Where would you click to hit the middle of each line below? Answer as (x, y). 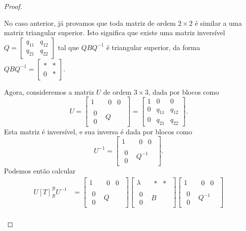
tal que (69, 47)
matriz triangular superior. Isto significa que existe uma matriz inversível (115, 32)
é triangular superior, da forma (153, 47)
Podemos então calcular (40, 171)
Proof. (13, 6)
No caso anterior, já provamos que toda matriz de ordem (90, 23)
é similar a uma (218, 23)
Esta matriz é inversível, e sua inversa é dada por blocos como (98, 131)
